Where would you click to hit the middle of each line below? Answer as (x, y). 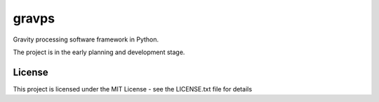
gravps (34, 18)
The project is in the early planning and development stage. (99, 52)
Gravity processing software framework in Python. (86, 39)
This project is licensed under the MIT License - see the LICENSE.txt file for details (133, 89)
